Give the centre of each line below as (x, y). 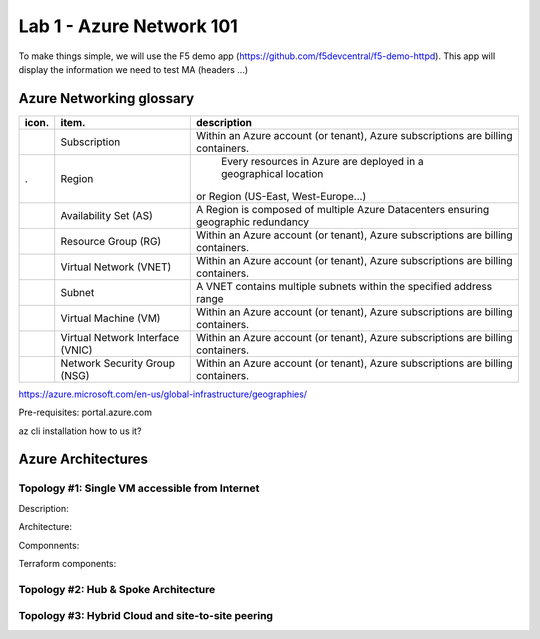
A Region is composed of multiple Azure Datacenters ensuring (343, 209)
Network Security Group (117, 363)
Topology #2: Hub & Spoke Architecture (117, 589)
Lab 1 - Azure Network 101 (128, 26)
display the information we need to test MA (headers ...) (133, 69)
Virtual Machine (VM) (110, 318)
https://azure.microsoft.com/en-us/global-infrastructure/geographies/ (163, 394)
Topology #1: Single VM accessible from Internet (139, 488)
